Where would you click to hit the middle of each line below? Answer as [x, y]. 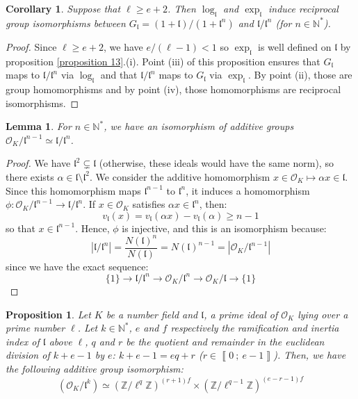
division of [28, 355]
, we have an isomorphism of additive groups [199, 126]
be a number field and [152, 314]
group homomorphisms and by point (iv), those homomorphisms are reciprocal [173, 89]
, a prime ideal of [241, 314]
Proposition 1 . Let [48, 314]
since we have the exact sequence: [77, 266]
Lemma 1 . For [39, 126]
